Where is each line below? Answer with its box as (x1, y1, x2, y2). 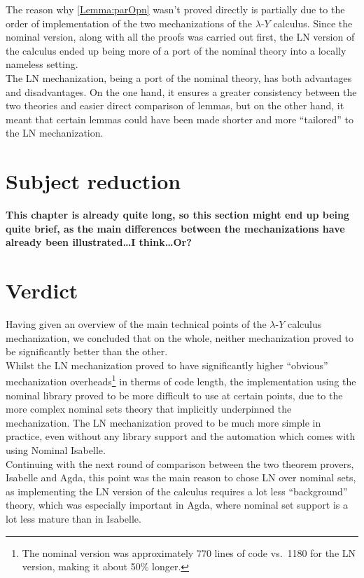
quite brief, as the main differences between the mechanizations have (6, 221, 345, 235)
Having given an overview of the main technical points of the (6, 316, 267, 331)
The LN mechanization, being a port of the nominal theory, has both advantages (6, 70, 352, 85)
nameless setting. (6, 57, 78, 71)
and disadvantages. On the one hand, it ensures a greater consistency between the (6, 84, 357, 99)
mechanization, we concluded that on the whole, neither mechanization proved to (6, 330, 354, 345)
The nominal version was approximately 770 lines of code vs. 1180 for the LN (22, 545, 356, 560)
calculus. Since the (273, 15, 353, 30)
